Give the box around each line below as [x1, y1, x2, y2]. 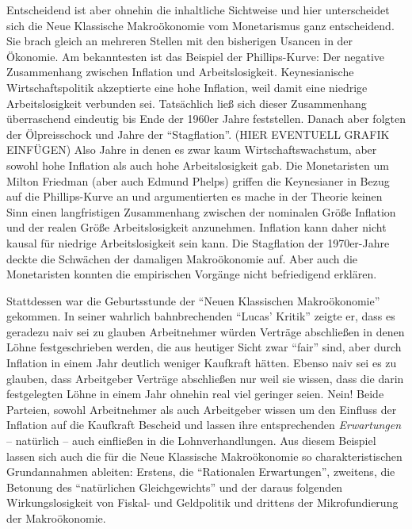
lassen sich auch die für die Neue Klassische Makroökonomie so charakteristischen [6, 447, 402, 464]
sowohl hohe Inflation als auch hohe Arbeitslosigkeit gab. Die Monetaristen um [6, 156, 389, 173]
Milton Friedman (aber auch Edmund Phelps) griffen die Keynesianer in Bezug [6, 172, 390, 189]
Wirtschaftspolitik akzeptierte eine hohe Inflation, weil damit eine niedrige [6, 79, 368, 95]
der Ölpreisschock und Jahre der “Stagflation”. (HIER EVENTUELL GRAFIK [6, 125, 390, 142]
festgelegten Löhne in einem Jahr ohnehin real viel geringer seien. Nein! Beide [6, 385, 384, 402]
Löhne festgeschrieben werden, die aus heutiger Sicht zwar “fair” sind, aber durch [6, 339, 402, 355]
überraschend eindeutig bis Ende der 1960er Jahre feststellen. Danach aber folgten [6, 110, 406, 127]
